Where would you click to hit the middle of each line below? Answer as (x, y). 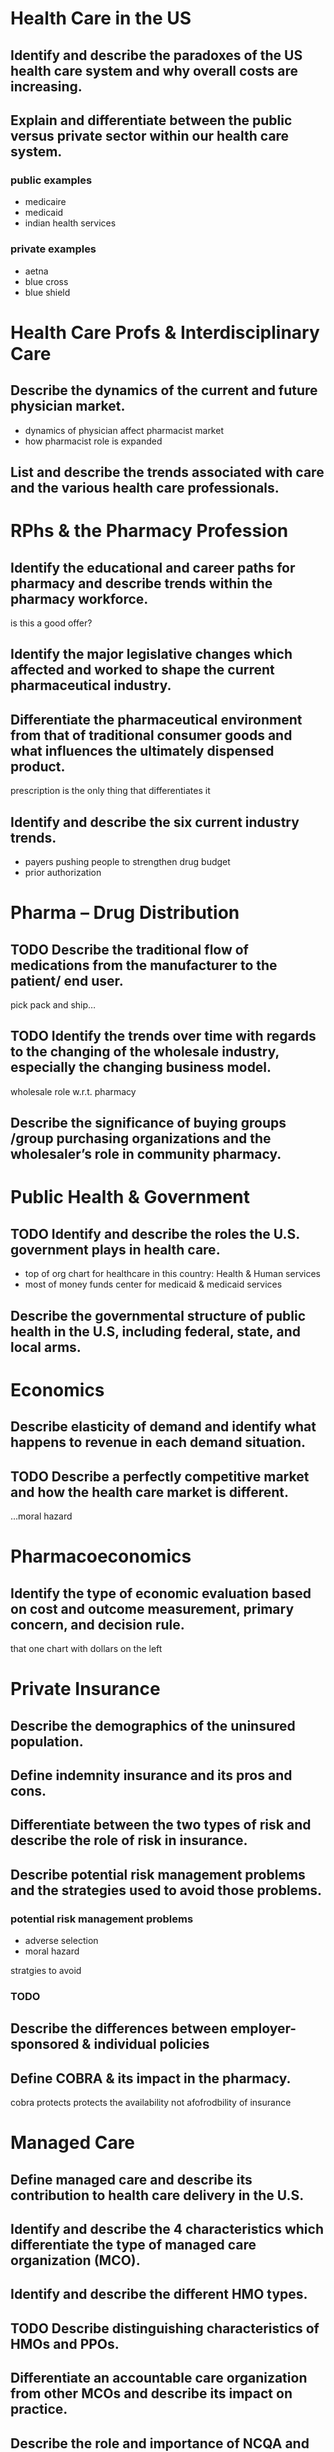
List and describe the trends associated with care (167, 472)
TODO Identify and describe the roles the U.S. (155, 1233)
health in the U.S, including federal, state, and (155, 1331)
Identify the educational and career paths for (153, 567)
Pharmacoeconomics (101, 1556)
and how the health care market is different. (150, 1492)
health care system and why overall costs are (154, 70)
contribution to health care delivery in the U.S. (157, 2195)
